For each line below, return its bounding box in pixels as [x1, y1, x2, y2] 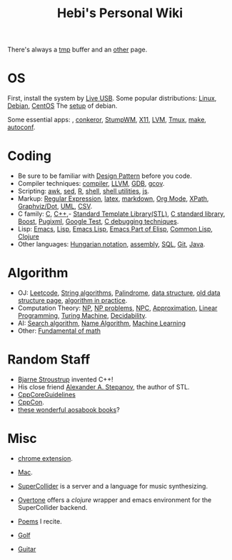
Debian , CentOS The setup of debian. [7, 101, 118, 110]
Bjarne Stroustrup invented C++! [17, 375, 114, 384]
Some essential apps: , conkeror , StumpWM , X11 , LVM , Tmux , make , [7, 116, 207, 124]
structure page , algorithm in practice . [17, 296, 128, 304]
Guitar [17, 544, 36, 553]
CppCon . [17, 398, 45, 406]
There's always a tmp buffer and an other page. [7, 45, 148, 54]
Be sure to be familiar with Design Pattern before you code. [17, 171, 193, 180]
